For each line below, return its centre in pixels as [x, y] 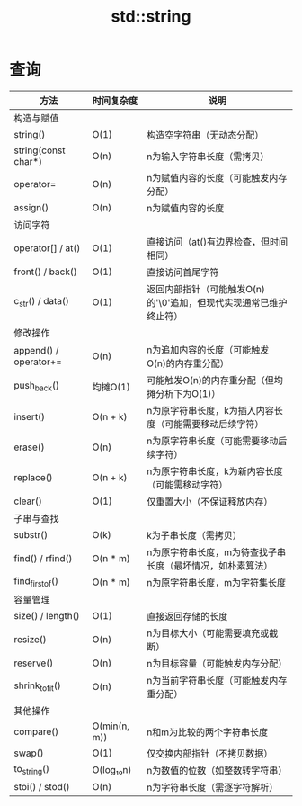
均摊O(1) [111, 387]
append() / [36, 350]
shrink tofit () [37, 686]
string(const [40, 150]
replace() [33, 477]
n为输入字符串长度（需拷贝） [208, 157]
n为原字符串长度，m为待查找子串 [216, 552]
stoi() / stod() [42, 786]
